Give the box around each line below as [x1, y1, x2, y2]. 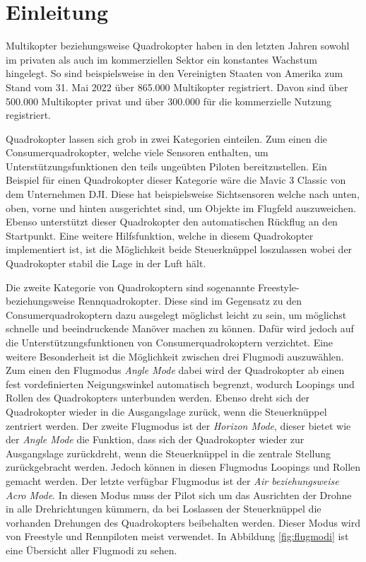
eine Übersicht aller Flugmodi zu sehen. [6, 542, 177, 557]
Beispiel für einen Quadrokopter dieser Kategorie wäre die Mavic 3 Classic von [6, 172, 346, 187]
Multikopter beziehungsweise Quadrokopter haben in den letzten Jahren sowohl [6, 38, 350, 53]
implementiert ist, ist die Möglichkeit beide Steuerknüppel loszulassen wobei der [6, 242, 353, 257]
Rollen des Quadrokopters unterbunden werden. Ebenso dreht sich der [6, 390, 309, 405]
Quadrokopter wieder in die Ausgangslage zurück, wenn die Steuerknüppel [6, 404, 327, 418]
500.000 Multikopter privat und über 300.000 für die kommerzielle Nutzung [6, 93, 332, 108]
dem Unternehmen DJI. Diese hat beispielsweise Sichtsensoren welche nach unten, [6, 187, 360, 201]
